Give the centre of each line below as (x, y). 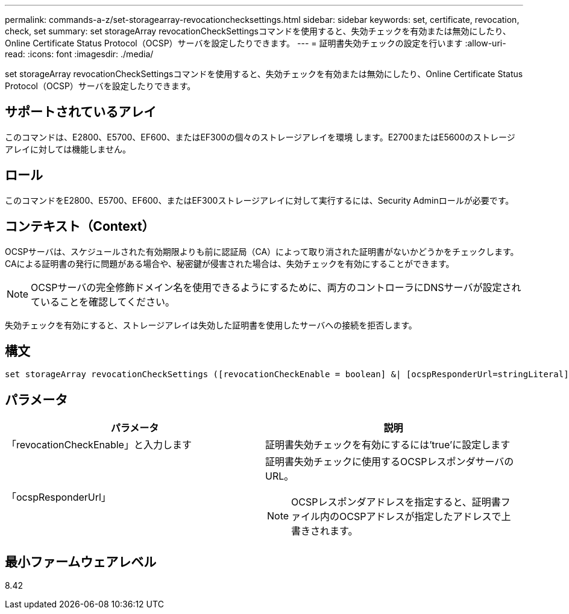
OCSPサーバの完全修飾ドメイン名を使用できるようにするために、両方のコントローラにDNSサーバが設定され (276, 287)
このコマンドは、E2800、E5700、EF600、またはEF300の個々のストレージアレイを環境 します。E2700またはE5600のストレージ (260, 137)
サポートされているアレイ (81, 112)
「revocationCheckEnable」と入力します (99, 445)
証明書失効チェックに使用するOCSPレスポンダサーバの (390, 462)
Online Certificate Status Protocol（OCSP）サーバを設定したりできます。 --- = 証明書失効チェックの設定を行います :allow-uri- (256, 43)
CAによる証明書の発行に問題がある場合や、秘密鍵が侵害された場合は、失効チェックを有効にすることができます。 (230, 263)
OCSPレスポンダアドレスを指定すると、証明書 (396, 502)
